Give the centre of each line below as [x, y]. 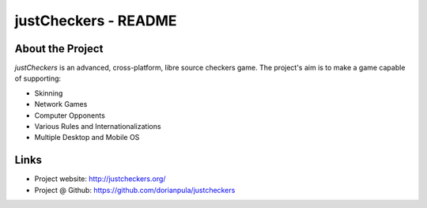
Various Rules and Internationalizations [98, 127]
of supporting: [38, 78]
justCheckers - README [96, 21]
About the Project [59, 49]
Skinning [49, 93]
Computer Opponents [70, 115]
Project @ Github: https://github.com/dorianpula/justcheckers [135, 190]
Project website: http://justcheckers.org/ [100, 179]
